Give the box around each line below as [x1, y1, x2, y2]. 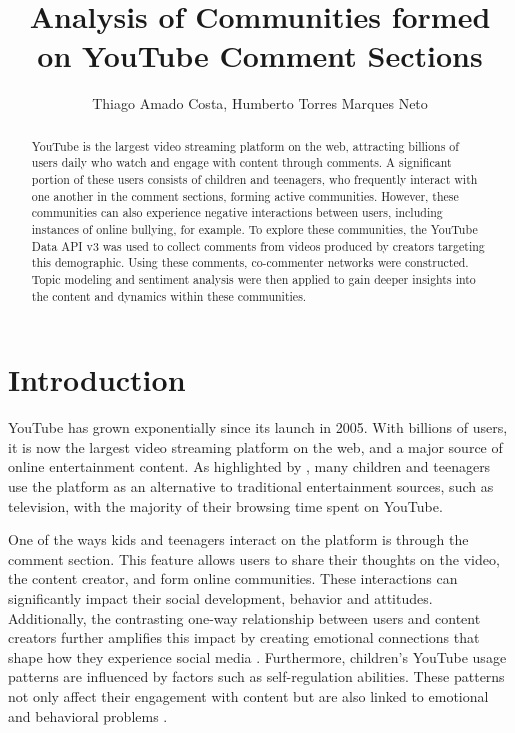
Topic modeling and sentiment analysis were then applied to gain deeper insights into [31, 270, 476, 287]
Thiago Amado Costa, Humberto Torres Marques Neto [92, 93, 428, 114]
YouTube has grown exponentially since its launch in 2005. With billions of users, [8, 417, 508, 438]
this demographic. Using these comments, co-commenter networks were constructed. [31, 254, 469, 271]
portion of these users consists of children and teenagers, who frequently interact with [31, 171, 478, 188]
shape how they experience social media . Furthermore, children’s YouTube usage [8, 646, 507, 667]
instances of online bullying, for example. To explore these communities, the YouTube [31, 220, 478, 237]
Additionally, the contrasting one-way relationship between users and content [8, 607, 481, 628]
